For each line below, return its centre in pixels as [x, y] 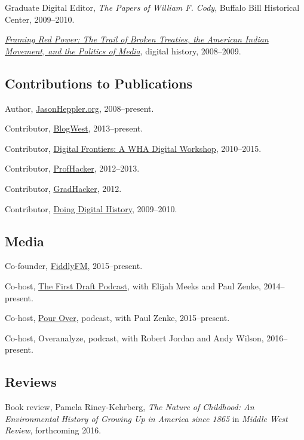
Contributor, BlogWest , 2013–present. [74, 128]
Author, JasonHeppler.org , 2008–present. [79, 108]
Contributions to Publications [99, 83]
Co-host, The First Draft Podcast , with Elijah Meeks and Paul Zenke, [133, 285]
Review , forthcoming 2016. [53, 430]
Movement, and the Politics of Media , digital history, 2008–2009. [123, 51]
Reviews [31, 382]
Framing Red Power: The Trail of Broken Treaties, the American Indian [137, 39]
